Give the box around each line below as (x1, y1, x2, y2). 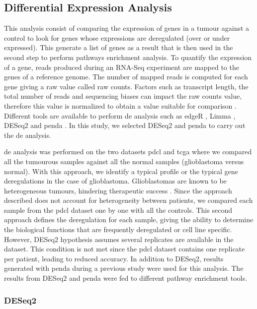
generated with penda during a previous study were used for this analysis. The (4, 263, 244, 273)
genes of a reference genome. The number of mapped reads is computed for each (4, 71, 248, 82)
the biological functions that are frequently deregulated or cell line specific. (4, 224, 232, 235)
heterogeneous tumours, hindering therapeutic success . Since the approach (4, 185, 232, 195)
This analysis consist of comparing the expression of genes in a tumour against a (4, 23, 250, 33)
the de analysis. (4, 129, 51, 140)
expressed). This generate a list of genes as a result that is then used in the (4, 42, 233, 53)
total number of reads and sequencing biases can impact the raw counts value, (4, 91, 242, 101)
